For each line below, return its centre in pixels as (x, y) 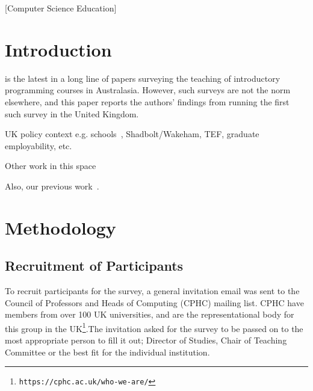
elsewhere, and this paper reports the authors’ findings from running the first (147, 101)
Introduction (58, 49)
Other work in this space (51, 166)
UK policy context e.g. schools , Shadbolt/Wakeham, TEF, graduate (132, 134)
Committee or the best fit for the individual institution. (107, 352)
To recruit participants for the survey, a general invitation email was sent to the (152, 291)
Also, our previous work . (52, 186)
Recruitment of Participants (94, 266)
